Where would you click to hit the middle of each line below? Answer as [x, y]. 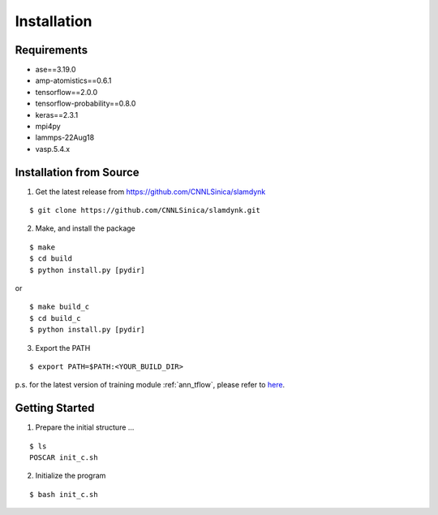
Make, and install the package [85, 228]
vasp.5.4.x [53, 149]
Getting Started [55, 408]
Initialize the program [71, 476]
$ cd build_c [55, 318]
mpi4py [48, 127]
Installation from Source [77, 172]
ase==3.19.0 [56, 70]
